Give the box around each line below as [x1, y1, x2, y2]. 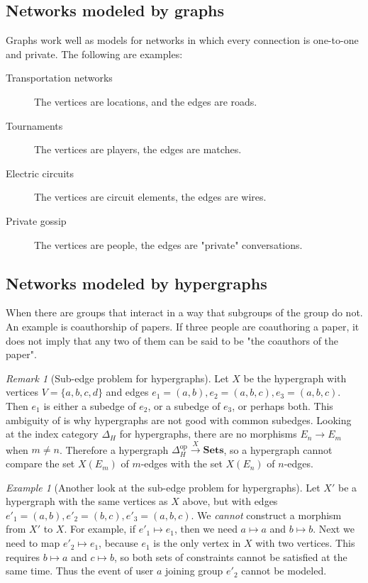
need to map [6, 535, 60, 550]
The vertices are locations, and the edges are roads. [34, 94, 257, 109]
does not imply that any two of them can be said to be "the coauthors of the [6, 333, 339, 348]
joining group [165, 563, 223, 578]
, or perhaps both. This [232, 398, 333, 413]
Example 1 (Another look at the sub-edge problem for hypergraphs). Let [6, 479, 320, 494]
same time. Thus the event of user [6, 563, 154, 578]
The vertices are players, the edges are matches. [34, 142, 242, 157]
